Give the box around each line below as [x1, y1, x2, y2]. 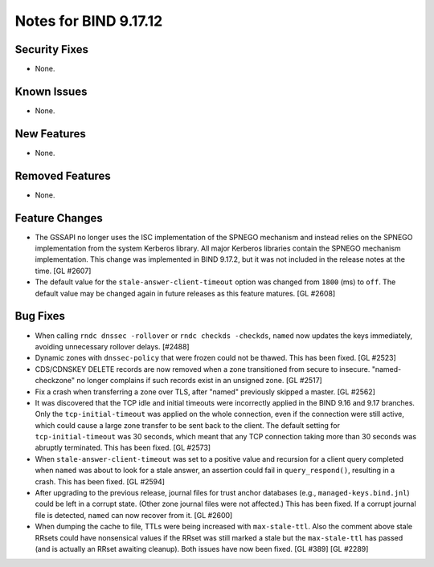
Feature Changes [14, 211, 104, 225]
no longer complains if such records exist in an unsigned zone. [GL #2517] [76, 376, 323, 385]
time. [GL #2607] [35, 266, 92, 275]
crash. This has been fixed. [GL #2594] [35, 476, 165, 486]
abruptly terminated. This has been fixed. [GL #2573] [35, 443, 211, 453]
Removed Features [14, 169, 112, 182]
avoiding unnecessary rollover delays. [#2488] [35, 341, 190, 351]
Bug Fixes [14, 309, 66, 323]
